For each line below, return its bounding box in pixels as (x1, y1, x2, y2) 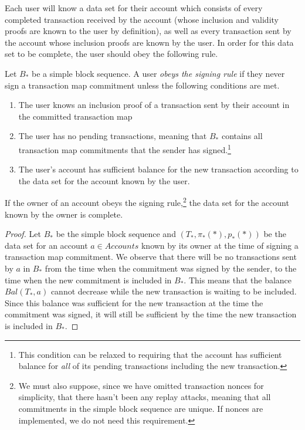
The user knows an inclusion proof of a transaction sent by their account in (18, 99, 290, 111)
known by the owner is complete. (5, 208, 123, 220)
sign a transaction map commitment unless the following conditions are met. (5, 79, 280, 91)
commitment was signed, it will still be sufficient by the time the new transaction (5, 308, 297, 320)
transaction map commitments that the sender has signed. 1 (18, 141, 231, 155)
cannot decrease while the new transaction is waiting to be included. (50, 285, 297, 297)
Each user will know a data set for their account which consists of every (5, 2, 263, 13)
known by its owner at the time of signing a (141, 239, 299, 251)
